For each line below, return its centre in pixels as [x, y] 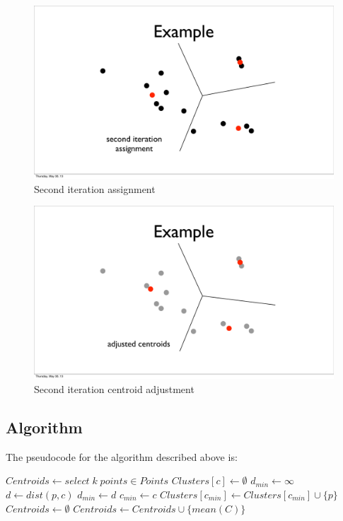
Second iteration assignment [95, 188]
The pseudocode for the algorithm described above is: [122, 456]
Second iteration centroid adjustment [114, 389]
